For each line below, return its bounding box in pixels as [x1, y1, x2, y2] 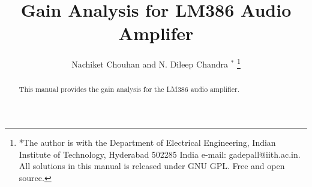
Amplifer [118, 21, 194, 45]
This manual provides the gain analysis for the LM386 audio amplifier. [19, 84, 239, 94]
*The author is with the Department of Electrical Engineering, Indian [19, 136, 276, 149]
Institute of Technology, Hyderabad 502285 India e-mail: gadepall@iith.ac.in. [19, 148, 301, 160]
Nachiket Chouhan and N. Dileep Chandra [71, 57, 228, 70]
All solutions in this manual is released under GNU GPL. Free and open [19, 160, 285, 172]
